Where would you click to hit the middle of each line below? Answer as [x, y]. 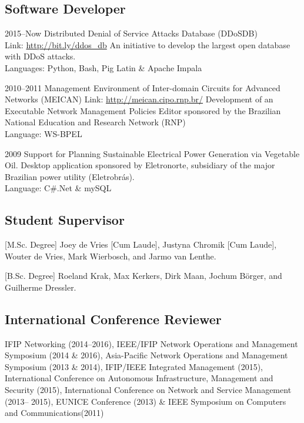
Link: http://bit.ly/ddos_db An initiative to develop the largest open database [148, 44]
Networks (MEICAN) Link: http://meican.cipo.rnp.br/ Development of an [139, 99]
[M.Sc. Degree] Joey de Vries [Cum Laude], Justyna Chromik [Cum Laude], [141, 244]
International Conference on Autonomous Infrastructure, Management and [139, 378]
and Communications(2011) [54, 413]
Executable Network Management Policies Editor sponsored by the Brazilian [143, 110]
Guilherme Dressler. [41, 287]
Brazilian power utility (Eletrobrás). [70, 176]
